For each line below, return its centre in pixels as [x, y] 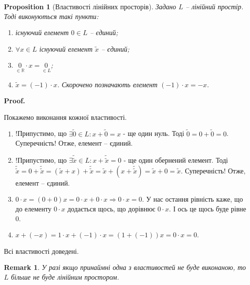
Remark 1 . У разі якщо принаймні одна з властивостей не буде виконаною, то [125, 267]
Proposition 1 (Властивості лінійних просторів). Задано [90, 6]
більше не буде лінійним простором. [65, 276]
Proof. [15, 101]
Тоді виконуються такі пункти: [51, 16]
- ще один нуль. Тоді [154, 133]
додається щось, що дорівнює [111, 209]
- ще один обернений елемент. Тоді [176, 160]
